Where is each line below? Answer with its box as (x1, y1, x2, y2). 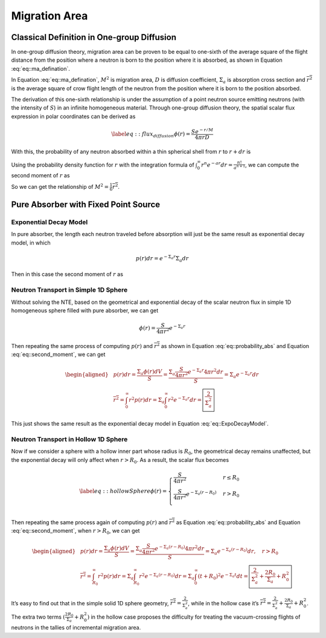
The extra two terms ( (11, 613, 66, 620)
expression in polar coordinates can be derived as (11, 113, 136, 120)
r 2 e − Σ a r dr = (168, 395, 202, 404)
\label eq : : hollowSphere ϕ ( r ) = (79, 487, 167, 495)
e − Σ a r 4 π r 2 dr (187, 367, 223, 375)
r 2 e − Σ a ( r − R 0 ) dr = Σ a (139, 572, 195, 581)
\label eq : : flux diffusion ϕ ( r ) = (111, 130, 191, 139)
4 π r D (194, 134, 210, 140)
